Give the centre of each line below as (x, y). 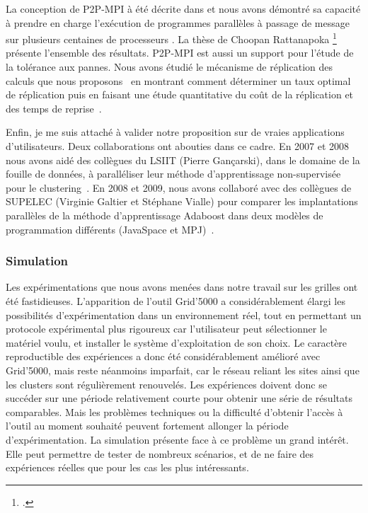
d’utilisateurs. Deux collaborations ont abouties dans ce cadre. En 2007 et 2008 (178, 146)
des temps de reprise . (54, 108)
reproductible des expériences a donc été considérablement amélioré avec (163, 356)
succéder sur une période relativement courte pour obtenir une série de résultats (179, 398)
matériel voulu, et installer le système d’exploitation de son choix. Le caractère (177, 342)
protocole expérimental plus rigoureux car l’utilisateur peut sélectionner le (166, 329)
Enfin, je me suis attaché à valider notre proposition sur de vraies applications (175, 132)
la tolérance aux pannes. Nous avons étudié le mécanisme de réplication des (169, 67)
